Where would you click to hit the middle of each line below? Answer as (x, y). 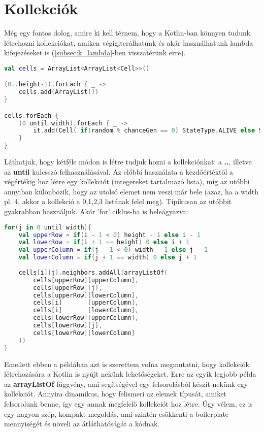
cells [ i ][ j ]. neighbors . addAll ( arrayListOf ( (93, 272)
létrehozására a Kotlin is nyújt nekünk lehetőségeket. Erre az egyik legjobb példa (130, 374)
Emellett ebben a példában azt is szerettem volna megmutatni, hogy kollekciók (127, 364)
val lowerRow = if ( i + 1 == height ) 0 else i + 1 (104, 242)
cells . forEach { (31, 115)
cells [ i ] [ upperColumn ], (86, 303)
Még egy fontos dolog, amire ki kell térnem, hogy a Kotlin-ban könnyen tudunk (127, 33)
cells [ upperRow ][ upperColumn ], (86, 280)
